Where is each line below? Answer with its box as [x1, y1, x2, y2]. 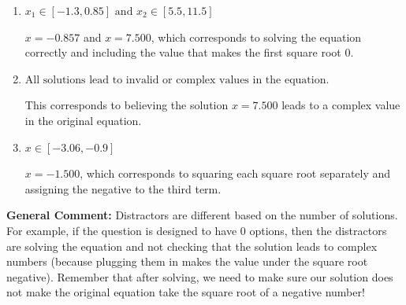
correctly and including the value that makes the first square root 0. [24, 44, 354, 61]
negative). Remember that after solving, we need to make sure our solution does [6, 268, 393, 285]
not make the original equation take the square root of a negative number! [6, 284, 365, 300]
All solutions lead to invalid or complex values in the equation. [24, 74, 330, 86]
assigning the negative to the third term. [24, 180, 222, 197]
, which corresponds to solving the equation [151, 28, 362, 45]
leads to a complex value [281, 97, 400, 113]
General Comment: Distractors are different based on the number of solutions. [6, 207, 398, 223]
